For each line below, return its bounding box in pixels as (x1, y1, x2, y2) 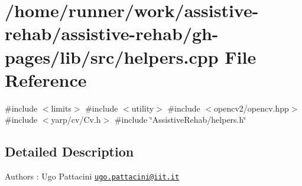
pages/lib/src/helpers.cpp (5, 44, 219, 68)
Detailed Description (5, 142, 134, 161)
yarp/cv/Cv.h (51, 113, 101, 126)
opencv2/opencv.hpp (214, 102, 289, 114)
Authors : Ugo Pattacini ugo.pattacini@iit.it (5, 170, 180, 182)
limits (51, 102, 72, 114)
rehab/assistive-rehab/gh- (5, 21, 219, 45)
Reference (5, 67, 87, 92)
